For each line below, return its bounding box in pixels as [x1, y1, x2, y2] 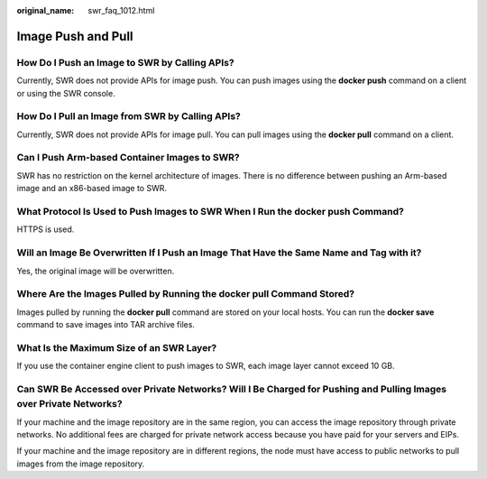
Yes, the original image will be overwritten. [16, 265, 175, 276]
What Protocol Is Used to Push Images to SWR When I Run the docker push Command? [16, 205, 405, 217]
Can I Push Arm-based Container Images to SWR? [16, 152, 241, 164]
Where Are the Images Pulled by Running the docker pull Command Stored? [16, 288, 355, 300]
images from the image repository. [16, 458, 145, 469]
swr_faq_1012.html [87, 5, 155, 15]
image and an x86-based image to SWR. [16, 183, 167, 194]
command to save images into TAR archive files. [16, 319, 196, 330]
